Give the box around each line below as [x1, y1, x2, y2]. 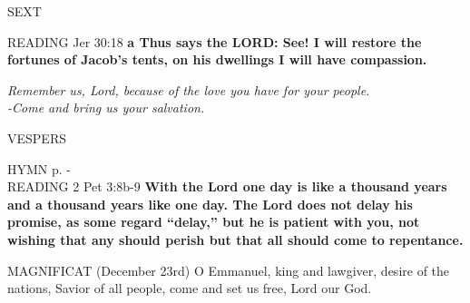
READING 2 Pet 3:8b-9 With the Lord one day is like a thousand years [7, 177, 447, 196]
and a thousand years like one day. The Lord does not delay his [7, 194, 413, 213]
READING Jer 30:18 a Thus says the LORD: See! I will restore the [7, 32, 422, 51]
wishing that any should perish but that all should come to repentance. [7, 230, 464, 249]
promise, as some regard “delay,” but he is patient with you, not [7, 212, 420, 231]
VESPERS [7, 128, 66, 147]
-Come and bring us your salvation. [7, 98, 205, 117]
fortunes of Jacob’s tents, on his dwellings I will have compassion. [7, 50, 427, 69]
